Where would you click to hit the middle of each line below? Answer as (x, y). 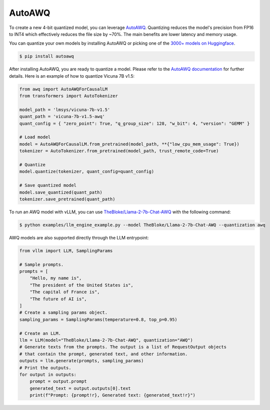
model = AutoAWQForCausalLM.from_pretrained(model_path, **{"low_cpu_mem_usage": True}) (130, 144)
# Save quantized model (48, 185)
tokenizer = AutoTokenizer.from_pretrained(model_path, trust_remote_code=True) (119, 151)
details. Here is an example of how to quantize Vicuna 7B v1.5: (72, 76)
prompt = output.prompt (58, 381)
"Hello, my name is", (56, 278)
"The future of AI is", (58, 299)
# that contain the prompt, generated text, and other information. (104, 354)
